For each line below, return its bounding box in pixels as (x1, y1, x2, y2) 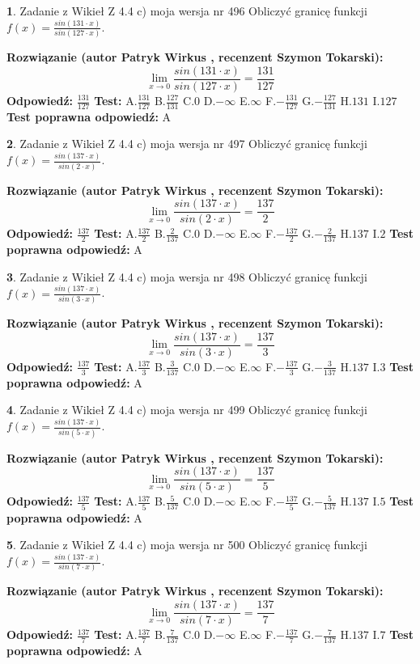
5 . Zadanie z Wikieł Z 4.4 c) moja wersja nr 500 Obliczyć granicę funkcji (6, 536, 367, 553)
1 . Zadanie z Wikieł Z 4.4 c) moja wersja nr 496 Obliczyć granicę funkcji (6, 2, 367, 19)
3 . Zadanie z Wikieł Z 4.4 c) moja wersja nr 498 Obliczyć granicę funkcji (6, 268, 367, 285)
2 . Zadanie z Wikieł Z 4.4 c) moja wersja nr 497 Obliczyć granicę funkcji (6, 135, 367, 152)
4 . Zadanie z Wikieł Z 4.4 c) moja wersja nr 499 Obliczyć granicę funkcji (6, 401, 367, 418)
